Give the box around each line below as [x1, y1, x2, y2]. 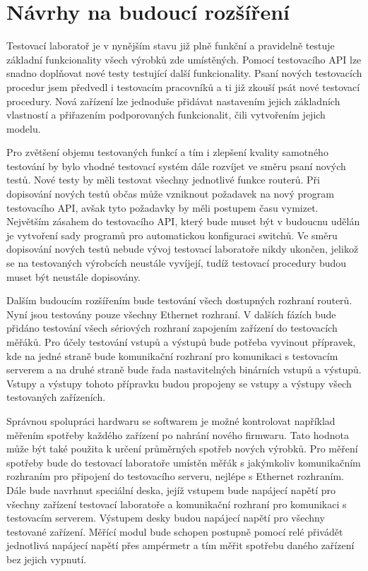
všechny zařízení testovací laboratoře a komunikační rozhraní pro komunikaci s [6, 496, 347, 511]
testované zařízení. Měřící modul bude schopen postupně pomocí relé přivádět [6, 524, 343, 539]
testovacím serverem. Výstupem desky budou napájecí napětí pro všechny [6, 510, 325, 525]
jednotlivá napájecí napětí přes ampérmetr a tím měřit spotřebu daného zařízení [6, 538, 355, 553]
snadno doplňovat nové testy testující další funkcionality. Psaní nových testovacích [6, 66, 362, 80]
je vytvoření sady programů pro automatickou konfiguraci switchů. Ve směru [6, 227, 338, 242]
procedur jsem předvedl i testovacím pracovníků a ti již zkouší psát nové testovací [6, 79, 360, 94]
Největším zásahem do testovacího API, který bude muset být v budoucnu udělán [6, 214, 360, 229]
